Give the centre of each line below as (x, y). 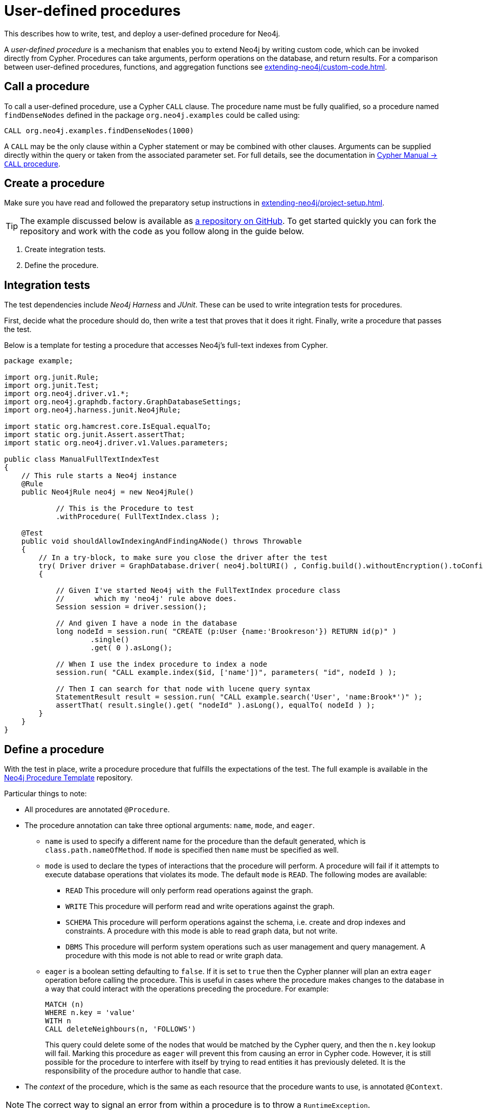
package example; (39, 361)
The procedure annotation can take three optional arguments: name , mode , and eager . (170, 826)
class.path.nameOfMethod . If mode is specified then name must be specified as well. (192, 850)
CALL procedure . (32, 163)
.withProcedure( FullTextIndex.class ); (138, 517)
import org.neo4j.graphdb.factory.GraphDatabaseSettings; (123, 402)
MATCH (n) (64, 1005)
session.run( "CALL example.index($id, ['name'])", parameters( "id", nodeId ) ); (226, 673)
